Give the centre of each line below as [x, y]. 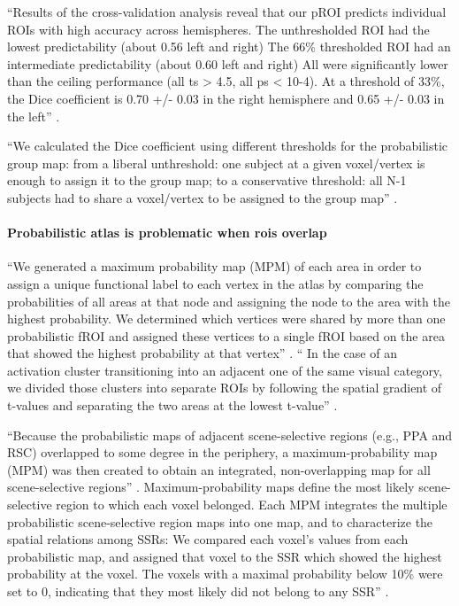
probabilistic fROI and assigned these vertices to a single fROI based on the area [226, 335]
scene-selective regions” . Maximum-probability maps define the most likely [211, 487]
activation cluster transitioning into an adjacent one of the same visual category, [225, 370]
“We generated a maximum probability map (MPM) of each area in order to [214, 266]
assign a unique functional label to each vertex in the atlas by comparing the [215, 283]
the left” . [34, 116]
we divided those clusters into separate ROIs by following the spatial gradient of [225, 388]
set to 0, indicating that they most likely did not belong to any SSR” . [198, 591]
